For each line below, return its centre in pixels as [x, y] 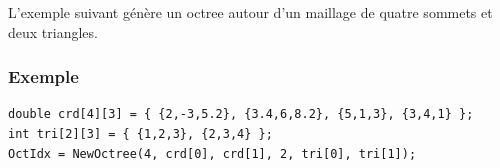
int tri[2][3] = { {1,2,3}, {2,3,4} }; [140, 134]
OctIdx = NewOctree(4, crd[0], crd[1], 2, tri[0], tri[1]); [212, 153]
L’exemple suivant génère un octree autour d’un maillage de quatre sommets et [250, 12]
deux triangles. [53, 31]
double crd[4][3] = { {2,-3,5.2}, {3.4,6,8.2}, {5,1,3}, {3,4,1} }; [241, 114]
